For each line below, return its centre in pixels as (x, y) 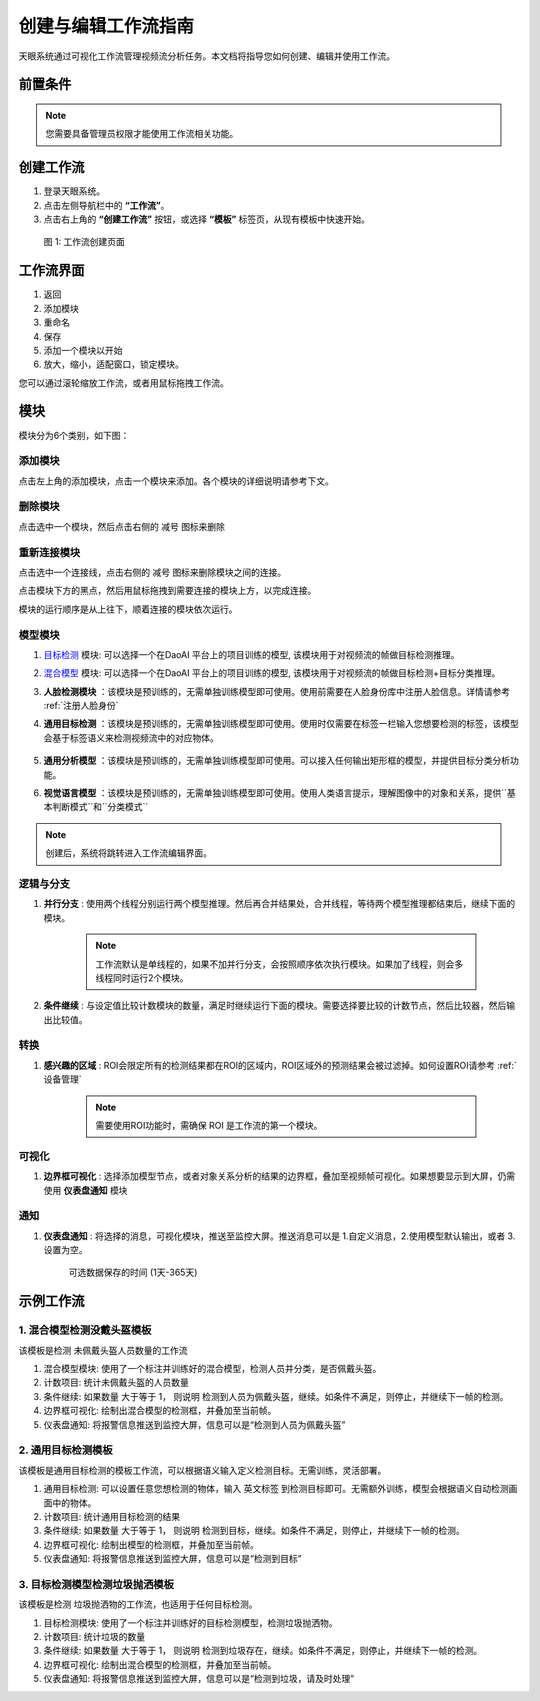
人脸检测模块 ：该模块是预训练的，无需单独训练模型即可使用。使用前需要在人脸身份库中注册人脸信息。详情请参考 (276, 691)
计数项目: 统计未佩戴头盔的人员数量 (116, 1382)
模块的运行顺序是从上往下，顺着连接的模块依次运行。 (128, 609)
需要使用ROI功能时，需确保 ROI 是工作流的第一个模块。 (209, 1126)
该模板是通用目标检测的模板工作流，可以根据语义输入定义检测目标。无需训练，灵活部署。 (202, 1470)
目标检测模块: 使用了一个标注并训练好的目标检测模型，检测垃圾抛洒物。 (190, 1622)
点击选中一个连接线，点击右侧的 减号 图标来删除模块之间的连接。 (152, 572)
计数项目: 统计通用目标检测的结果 (111, 1516)
